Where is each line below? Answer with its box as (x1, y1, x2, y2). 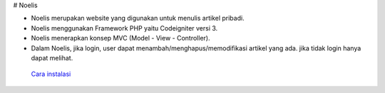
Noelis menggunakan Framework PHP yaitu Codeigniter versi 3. (31, 23, 218, 32)
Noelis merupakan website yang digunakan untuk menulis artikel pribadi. (31, 14, 245, 23)
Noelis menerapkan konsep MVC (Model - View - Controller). (31, 34, 210, 43)
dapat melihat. (31, 53, 73, 62)
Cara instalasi (31, 70, 71, 78)
